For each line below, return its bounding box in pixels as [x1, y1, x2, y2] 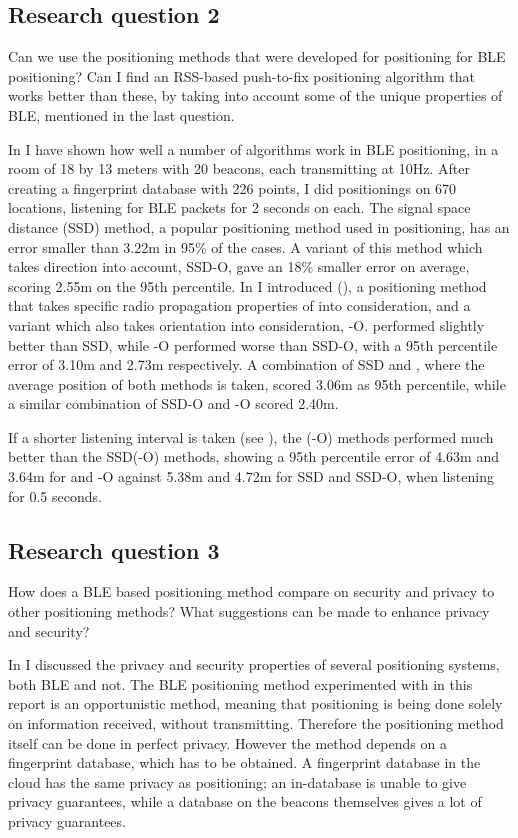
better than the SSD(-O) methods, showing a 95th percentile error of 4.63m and [8, 446, 499, 467]
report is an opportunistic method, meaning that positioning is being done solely [8, 693, 503, 714]
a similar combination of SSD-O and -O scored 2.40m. [8, 393, 339, 414]
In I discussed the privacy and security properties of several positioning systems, [8, 654, 500, 675]
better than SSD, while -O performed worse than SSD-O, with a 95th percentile [8, 334, 498, 355]
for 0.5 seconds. [8, 485, 102, 506]
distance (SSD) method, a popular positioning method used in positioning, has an [8, 216, 510, 237]
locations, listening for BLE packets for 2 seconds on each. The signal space [8, 197, 471, 218]
